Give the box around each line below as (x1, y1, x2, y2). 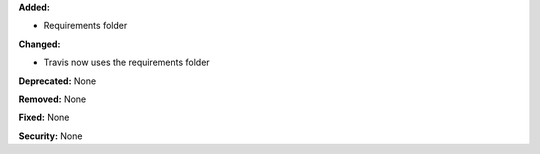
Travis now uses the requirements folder (43, 56, 210, 69)
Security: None (18, 130, 83, 142)
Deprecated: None (18, 75, 97, 87)
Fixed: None (18, 111, 70, 124)
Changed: (18, 38, 61, 50)
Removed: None (18, 93, 87, 105)
